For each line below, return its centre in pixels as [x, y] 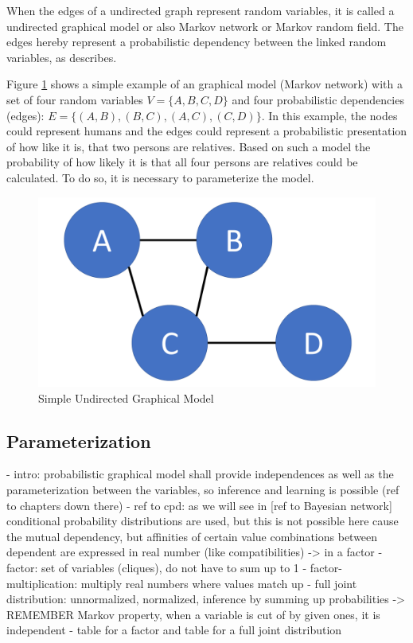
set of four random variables [75, 99]
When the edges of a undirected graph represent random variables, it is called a [201, 10]
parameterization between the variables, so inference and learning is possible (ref [203, 490]
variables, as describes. [62, 57]
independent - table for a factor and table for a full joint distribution [174, 630]
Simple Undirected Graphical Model [126, 397]
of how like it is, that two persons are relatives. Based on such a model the [189, 146]
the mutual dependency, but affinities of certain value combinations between [192, 536]
